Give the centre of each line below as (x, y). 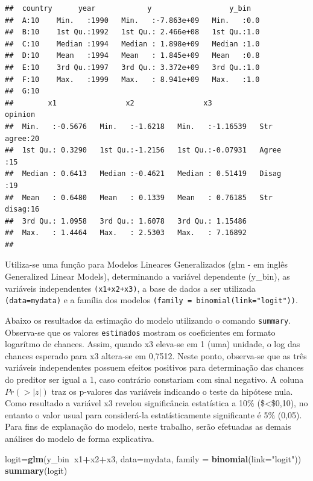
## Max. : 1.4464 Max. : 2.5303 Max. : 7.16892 (126, 233)
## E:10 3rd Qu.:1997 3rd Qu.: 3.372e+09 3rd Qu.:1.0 (132, 67)
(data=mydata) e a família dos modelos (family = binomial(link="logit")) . (151, 300)
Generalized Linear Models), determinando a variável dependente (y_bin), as (147, 276)
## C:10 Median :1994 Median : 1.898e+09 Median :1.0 (132, 44)
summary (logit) (36, 470)
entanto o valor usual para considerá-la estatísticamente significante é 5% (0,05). (153, 414)
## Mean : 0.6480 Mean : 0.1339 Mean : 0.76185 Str (139, 197)
